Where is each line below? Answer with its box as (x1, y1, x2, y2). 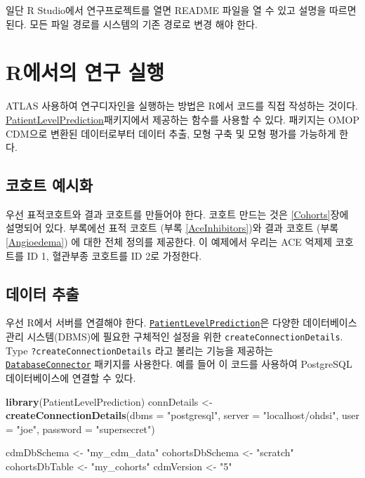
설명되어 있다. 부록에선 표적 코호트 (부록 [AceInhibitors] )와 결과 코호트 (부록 (6, 220, 339, 235)
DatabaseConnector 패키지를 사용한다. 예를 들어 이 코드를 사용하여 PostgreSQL (6, 357, 352, 371)
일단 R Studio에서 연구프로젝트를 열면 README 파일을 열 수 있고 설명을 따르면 (6, 3, 357, 17)
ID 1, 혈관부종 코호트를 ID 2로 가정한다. (27, 248, 202, 263)
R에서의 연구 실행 (6, 58, 164, 86)
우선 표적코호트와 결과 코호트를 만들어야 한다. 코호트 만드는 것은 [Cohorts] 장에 (6, 206, 349, 221)
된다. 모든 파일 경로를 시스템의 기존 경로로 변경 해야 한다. (6, 16, 258, 31)
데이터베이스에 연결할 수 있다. (6, 371, 136, 385)
